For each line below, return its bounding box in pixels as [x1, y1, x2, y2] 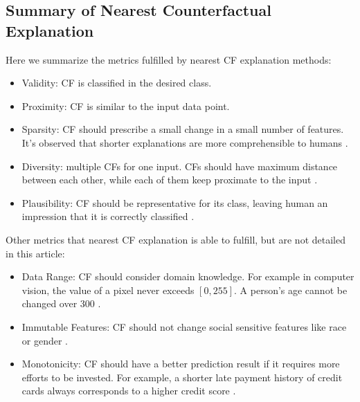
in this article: [6, 246, 65, 260]
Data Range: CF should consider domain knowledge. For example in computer [21, 269, 354, 284]
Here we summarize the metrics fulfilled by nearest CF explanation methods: [6, 52, 332, 66]
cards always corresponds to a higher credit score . [21, 383, 236, 398]
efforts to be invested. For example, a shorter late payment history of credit [21, 369, 343, 384]
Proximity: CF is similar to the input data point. [21, 98, 230, 113]
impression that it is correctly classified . [21, 209, 195, 223]
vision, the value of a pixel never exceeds [21, 282, 195, 297]
